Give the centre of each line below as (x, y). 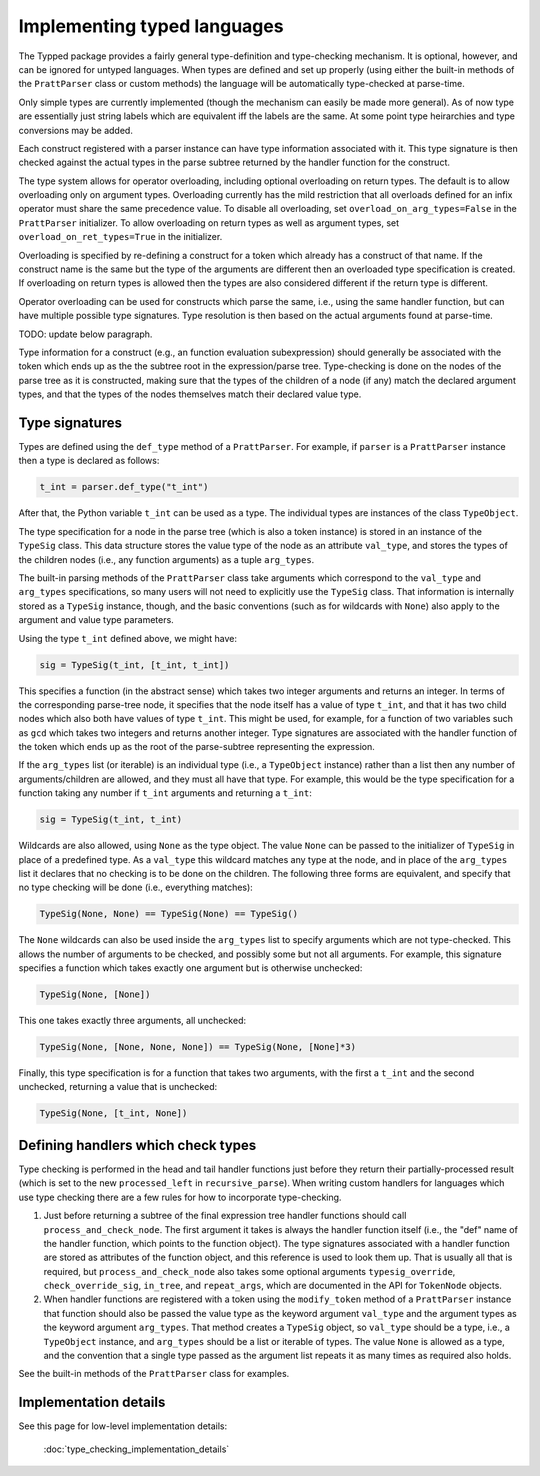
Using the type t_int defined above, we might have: (128, 638)
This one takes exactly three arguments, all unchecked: (132, 1021)
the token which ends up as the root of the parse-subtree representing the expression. (196, 747)
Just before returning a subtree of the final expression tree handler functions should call (225, 1216)
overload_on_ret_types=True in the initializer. (120, 237)
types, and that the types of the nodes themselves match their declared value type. (190, 394)
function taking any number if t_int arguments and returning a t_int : (165, 793)
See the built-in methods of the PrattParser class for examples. (154, 1374)
